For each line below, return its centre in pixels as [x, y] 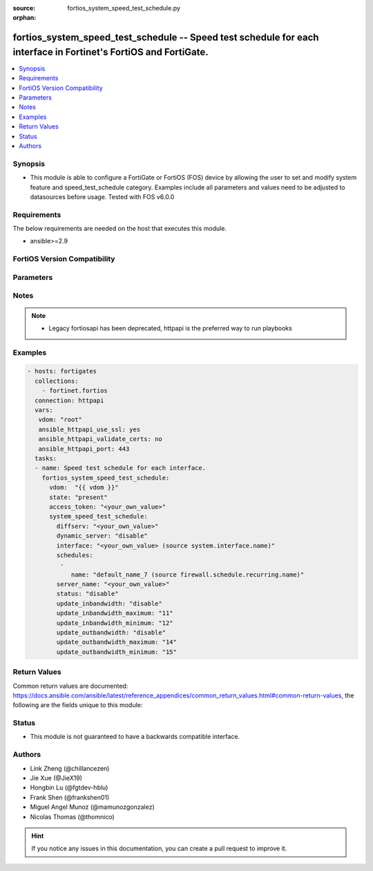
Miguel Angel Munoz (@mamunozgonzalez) [92, 807]
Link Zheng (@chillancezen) [70, 768]
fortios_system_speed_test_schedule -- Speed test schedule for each [166, 38]
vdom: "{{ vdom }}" [84, 488]
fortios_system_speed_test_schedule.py [124, 8]
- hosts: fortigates [62, 371]
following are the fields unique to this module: [78, 705]
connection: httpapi [69, 400]
